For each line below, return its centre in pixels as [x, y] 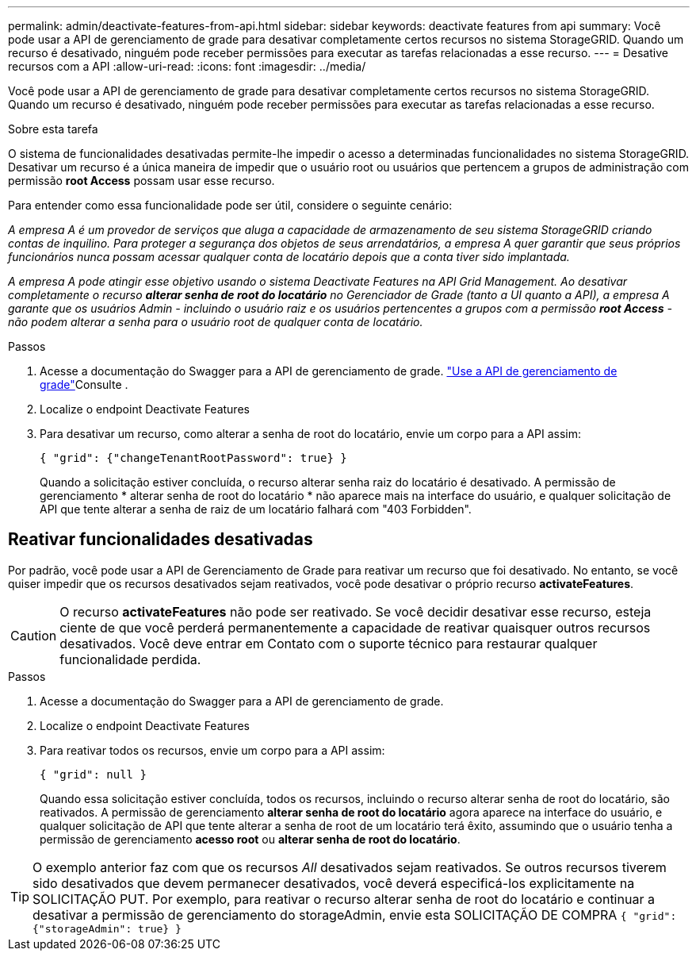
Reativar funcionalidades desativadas [161, 540]
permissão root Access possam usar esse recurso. [141, 181]
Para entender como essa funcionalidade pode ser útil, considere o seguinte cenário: [230, 205]
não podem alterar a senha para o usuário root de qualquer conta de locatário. [216, 322]
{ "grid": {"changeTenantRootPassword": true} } [193, 458]
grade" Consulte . [84, 384]
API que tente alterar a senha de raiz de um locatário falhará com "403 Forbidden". [256, 509]
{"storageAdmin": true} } [107, 928]
